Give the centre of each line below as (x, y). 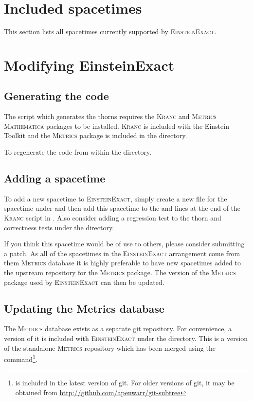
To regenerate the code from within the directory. (78, 152)
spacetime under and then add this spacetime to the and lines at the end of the (122, 208)
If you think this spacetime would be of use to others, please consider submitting (124, 244)
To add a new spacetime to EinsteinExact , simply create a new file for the (116, 198)
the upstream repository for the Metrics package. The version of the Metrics (120, 272)
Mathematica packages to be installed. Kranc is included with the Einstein (117, 126)
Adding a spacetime (55, 178)
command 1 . (21, 358)
